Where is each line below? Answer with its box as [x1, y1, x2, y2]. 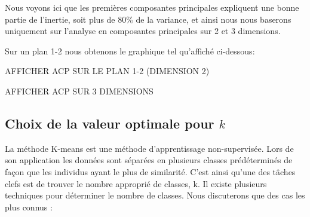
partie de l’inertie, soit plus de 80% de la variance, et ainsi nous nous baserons [5, 13, 291, 25]
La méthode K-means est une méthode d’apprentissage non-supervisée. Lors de [5, 142, 294, 154]
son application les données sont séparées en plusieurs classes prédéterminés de [5, 154, 293, 166]
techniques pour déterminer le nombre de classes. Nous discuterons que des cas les [5, 189, 305, 201]
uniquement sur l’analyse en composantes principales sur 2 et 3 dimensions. [5, 25, 281, 37]
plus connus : [5, 200, 53, 213]
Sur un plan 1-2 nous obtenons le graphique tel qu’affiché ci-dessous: [5, 44, 255, 57]
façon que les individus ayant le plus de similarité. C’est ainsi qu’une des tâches [5, 165, 296, 178]
